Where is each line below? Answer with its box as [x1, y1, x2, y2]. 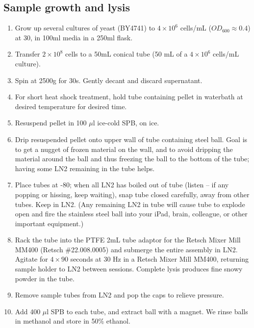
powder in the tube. [15, 273, 75, 283]
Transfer [15, 49, 40, 59]
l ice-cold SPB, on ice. [93, 118, 159, 128]
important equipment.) [15, 218, 84, 228]
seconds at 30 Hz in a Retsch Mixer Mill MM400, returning [70, 254, 249, 264]
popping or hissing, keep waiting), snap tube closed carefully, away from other [15, 189, 250, 199]
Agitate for [15, 254, 48, 264]
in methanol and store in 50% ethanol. [15, 316, 130, 326]
